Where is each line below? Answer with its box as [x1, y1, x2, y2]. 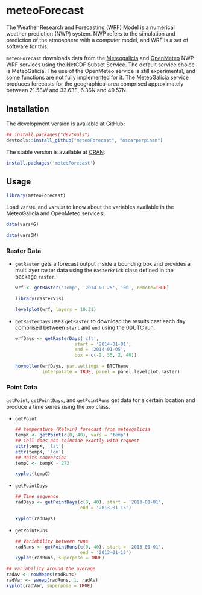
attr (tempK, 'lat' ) [14, 443, 65, 449]
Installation [6, 104, 49, 115]
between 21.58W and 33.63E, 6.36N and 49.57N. [6, 86, 128, 93]
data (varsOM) [6, 232, 39, 238]
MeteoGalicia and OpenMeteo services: [6, 210, 105, 217]
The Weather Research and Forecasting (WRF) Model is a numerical [6, 24, 175, 31]
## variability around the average [6, 566, 96, 572]
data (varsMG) [6, 221, 39, 228]
